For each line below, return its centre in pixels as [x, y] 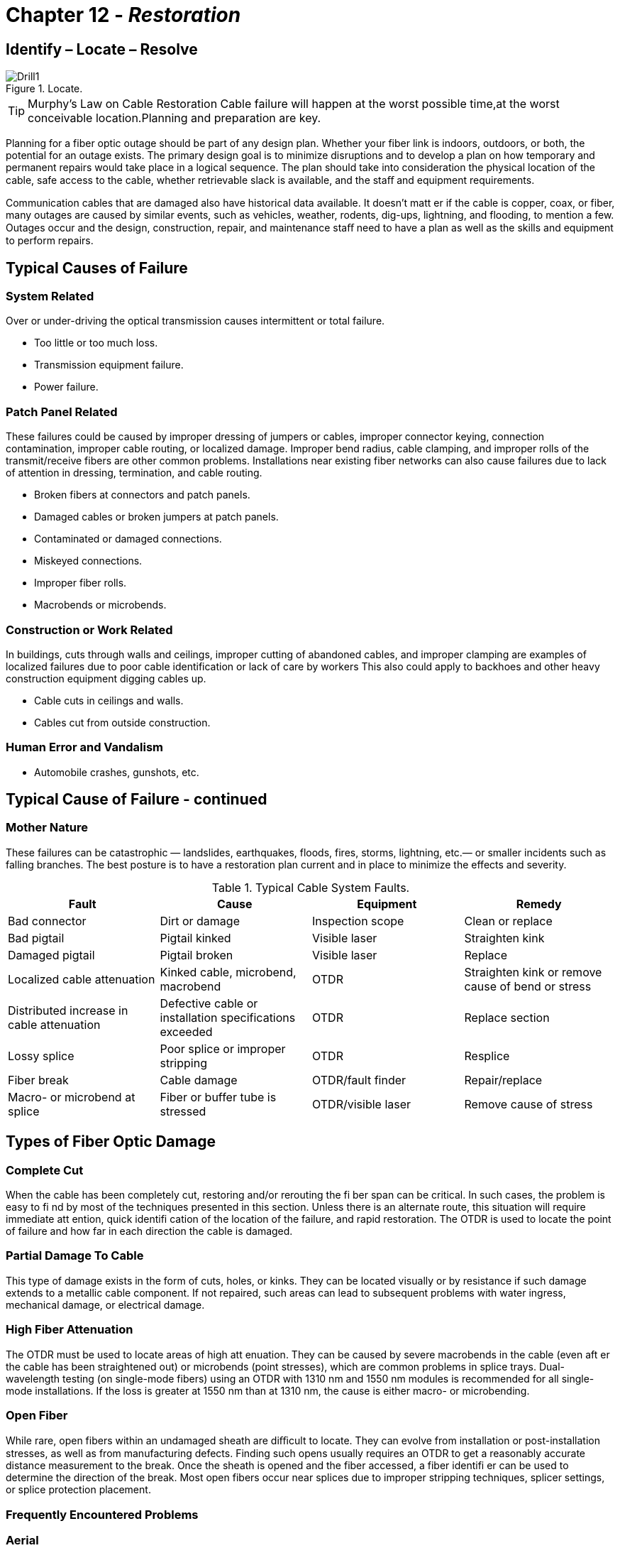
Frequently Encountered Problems [102, 1514]
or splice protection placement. [78, 1490]
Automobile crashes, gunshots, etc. [117, 772]
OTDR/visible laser [362, 1104]
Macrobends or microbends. [100, 605]
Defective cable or [209, 1003]
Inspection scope [358, 921]
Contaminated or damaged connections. [128, 539]
